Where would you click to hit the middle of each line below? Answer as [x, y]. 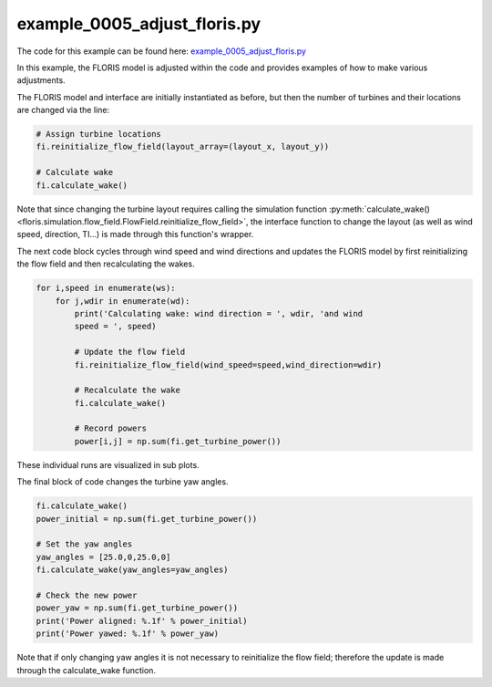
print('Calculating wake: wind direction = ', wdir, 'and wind [219, 313]
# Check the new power [87, 595]
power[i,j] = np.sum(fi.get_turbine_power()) [178, 441]
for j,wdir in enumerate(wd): [123, 301]
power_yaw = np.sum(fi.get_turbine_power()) [137, 608]
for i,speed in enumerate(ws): [106, 288]
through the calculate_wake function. [87, 670]
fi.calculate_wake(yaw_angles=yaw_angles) [132, 570]
